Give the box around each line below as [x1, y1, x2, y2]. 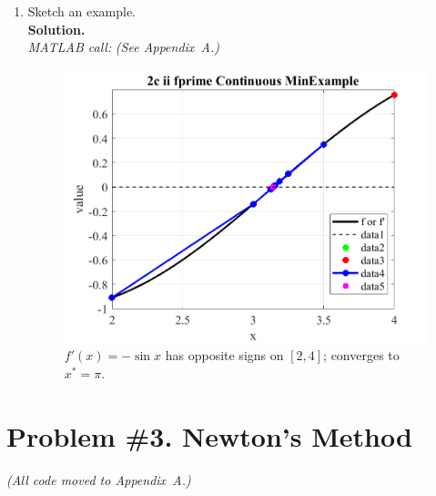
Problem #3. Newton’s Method [6, 417, 412, 454]
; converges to [323, 346, 400, 365]
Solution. [27, 19, 86, 38]
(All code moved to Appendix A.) [6, 470, 191, 489]
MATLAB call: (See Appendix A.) [27, 37, 219, 57]
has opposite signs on [165, 346, 284, 365]
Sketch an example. [27, 2, 137, 20]
